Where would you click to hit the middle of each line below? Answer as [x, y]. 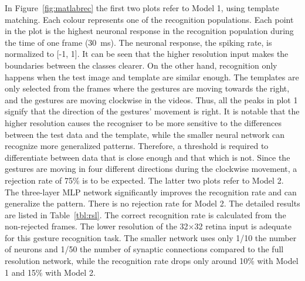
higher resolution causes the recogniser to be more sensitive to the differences [143, 122]
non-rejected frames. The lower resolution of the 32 [96, 226]
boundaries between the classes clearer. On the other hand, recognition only [141, 65]
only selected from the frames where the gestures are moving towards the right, [147, 88]
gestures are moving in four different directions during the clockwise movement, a [151, 169]
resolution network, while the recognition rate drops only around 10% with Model [152, 261]
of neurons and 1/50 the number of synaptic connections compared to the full [144, 249]
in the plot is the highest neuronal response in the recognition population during [149, 31]
